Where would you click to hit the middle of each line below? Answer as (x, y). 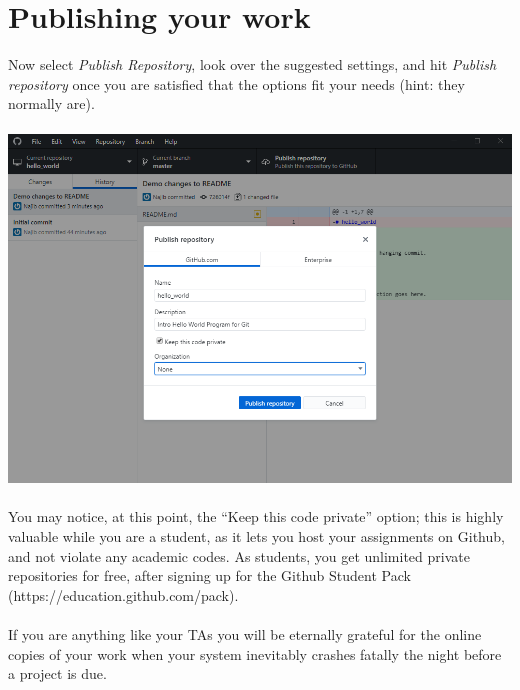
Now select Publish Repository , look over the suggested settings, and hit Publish (252, 64)
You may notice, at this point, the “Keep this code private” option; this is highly (256, 516)
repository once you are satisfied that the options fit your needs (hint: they (236, 83)
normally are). (51, 103)
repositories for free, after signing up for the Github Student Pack (209, 575)
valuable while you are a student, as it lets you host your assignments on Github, (256, 536)
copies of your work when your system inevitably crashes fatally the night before (255, 653)
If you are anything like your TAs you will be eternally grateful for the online (245, 634)
